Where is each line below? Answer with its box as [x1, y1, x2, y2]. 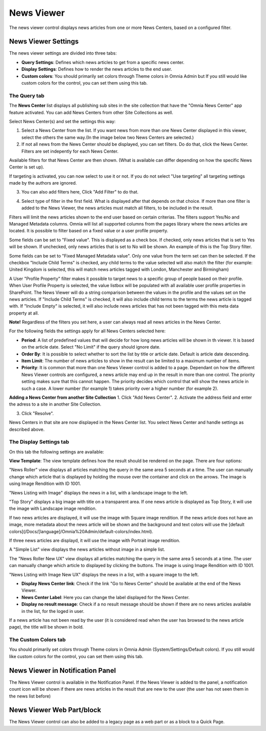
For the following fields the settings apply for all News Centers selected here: [9, 328, 166, 334]
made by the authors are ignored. [9, 180, 77, 186]
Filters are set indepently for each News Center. [21, 148, 119, 154]
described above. [9, 426, 45, 432]
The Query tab [9, 92, 44, 99]
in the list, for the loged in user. [21, 608, 85, 614]
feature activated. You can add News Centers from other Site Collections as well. [9, 109, 173, 115]
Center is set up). [9, 164, 44, 170]
